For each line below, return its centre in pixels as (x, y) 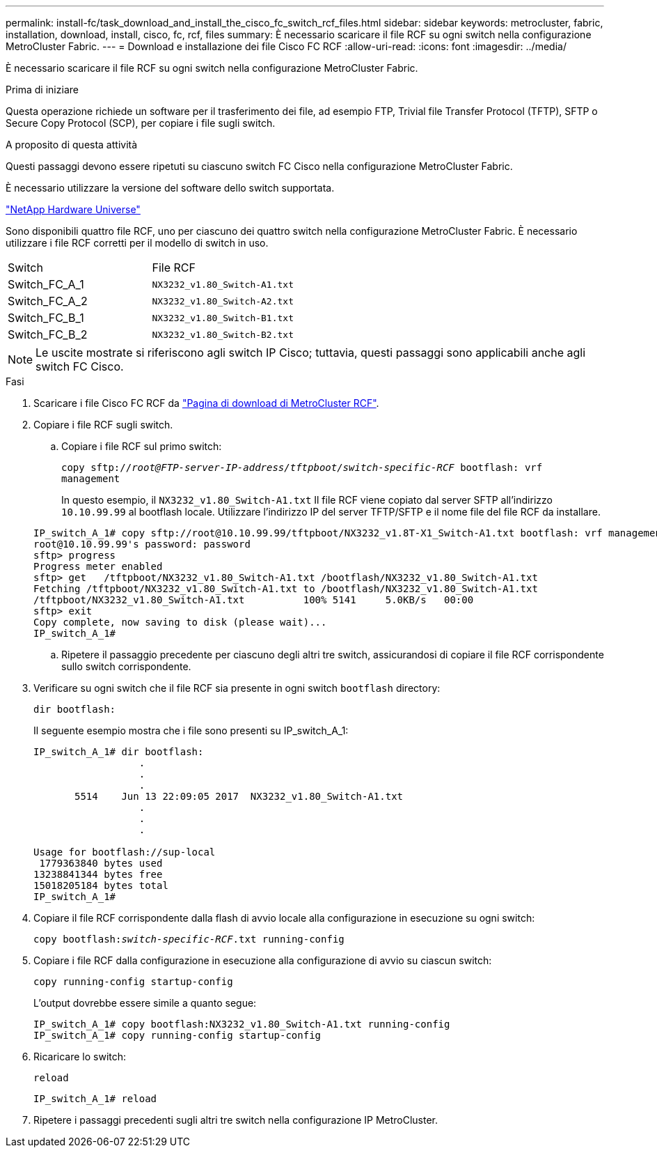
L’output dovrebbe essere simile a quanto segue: (145, 1003)
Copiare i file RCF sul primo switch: (142, 446)
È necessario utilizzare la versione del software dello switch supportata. (170, 188)
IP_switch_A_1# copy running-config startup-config (177, 1035)
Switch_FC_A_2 (48, 301)
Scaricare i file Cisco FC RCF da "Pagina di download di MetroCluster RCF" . (206, 403)
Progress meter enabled (98, 566)
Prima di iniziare (42, 90)
